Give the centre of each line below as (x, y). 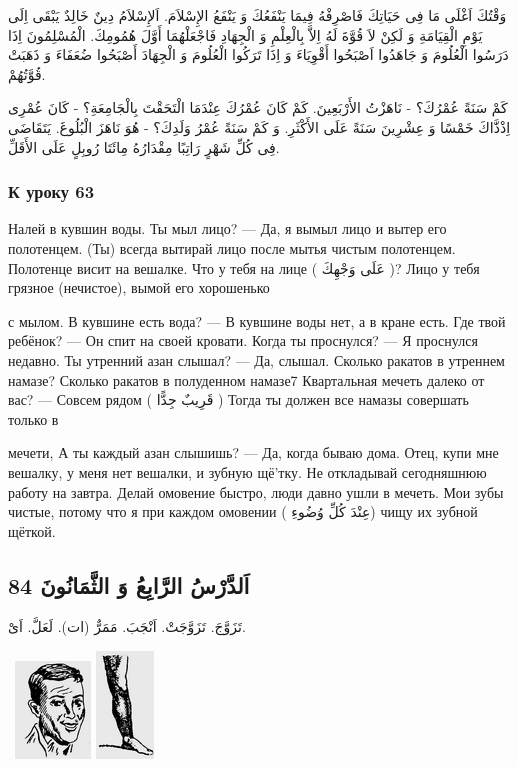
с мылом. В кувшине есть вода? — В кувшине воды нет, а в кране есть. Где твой (257, 320)
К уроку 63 (51, 191)
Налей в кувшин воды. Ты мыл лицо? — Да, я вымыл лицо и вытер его (227, 228)
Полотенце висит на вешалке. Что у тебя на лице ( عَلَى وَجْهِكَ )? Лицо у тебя (244, 267)
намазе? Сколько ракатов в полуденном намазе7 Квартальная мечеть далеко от (246, 379)
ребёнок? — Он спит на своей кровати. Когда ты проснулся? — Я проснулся (243, 340)
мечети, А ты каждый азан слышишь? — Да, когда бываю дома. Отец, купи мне (253, 452)
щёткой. (32, 530)
